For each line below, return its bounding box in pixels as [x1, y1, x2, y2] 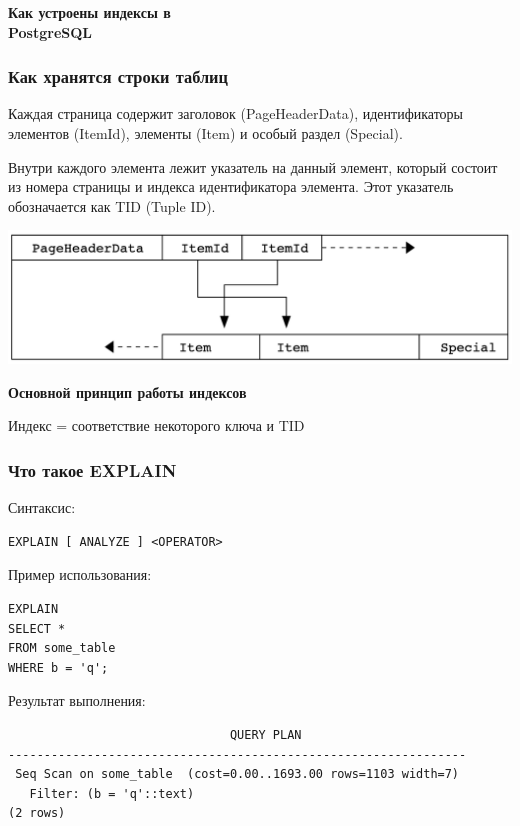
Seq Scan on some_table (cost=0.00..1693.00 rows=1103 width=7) [15, 767, 460, 782]
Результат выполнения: [8, 690, 146, 711]
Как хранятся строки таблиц [8, 64, 228, 89]
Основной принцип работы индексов [8, 381, 247, 402]
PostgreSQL [8, 21, 93, 42]
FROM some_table [8, 641, 116, 656]
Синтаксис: [8, 497, 76, 518]
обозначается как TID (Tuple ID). [8, 195, 216, 216]
